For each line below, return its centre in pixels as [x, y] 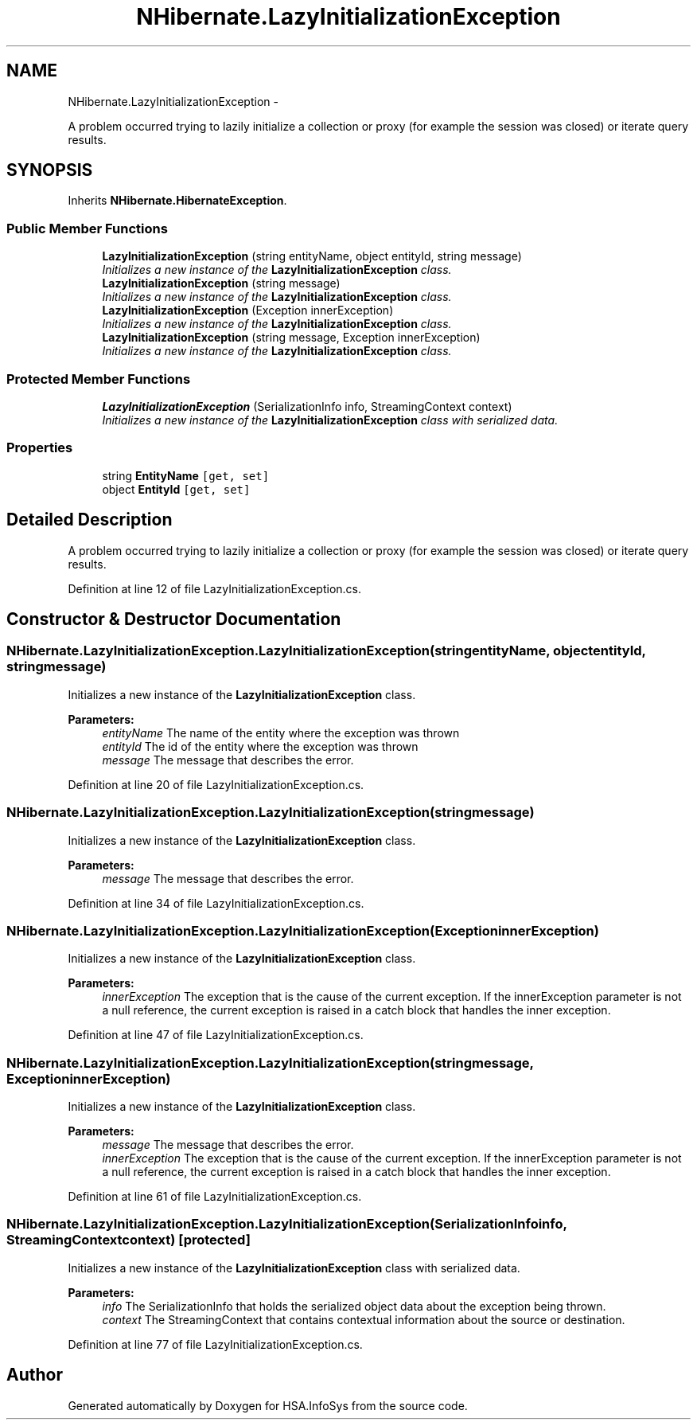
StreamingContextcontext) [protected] [128, 1240]
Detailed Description [90, 520]
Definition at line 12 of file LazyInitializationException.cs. [215, 588]
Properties [40, 448]
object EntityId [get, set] [176, 489]
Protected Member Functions [99, 379]
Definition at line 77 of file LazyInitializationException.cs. [215, 1344]
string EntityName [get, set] [186, 475]
